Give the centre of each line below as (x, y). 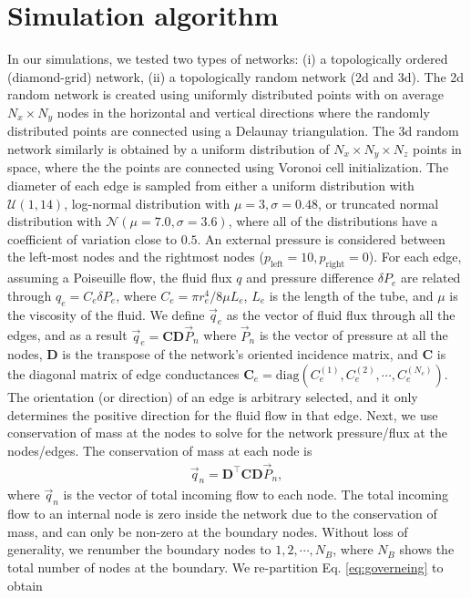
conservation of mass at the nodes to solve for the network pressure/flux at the (227, 433)
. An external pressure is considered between (321, 238)
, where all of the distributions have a (333, 221)
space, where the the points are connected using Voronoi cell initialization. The (228, 167)
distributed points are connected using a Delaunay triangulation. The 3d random (233, 131)
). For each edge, (415, 257)
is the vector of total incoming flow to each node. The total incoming (256, 495)
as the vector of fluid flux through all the (341, 314)
